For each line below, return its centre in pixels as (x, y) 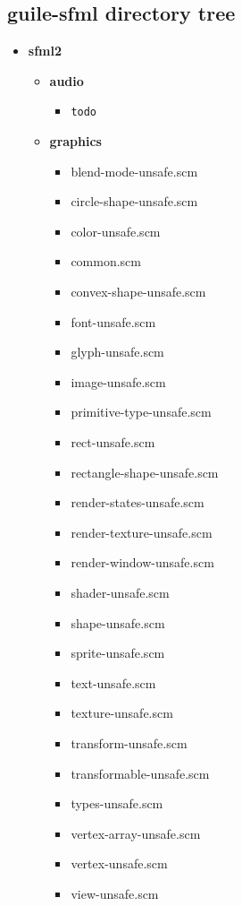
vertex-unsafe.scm (119, 863)
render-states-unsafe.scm (138, 502)
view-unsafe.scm (115, 893)
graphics (75, 141)
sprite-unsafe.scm (118, 653)
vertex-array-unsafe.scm (136, 833)
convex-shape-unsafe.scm (138, 292)
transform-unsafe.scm (129, 742)
